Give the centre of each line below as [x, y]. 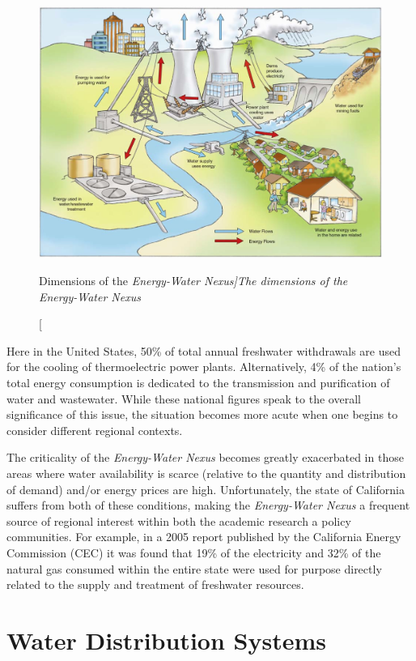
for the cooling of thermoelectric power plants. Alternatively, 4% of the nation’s [204, 367]
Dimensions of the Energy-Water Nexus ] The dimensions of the [193, 281]
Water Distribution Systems [166, 640]
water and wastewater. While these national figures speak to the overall [184, 398]
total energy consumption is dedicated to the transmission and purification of [198, 382]
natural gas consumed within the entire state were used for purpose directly [194, 568]
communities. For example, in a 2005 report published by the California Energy [204, 537]
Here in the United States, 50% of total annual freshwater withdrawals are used [204, 350]
